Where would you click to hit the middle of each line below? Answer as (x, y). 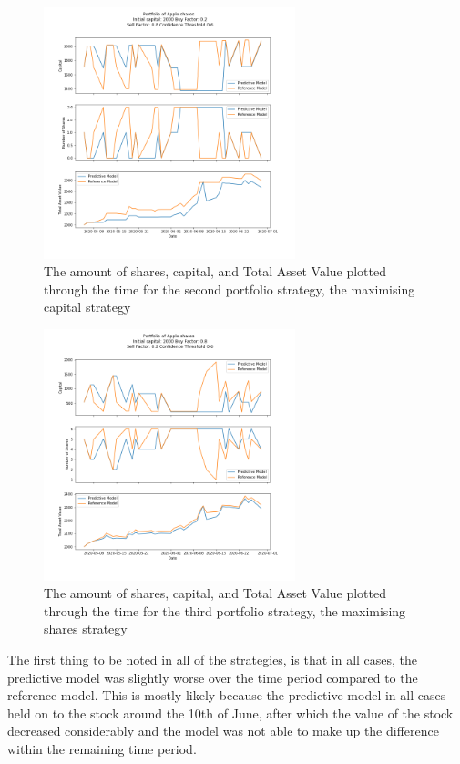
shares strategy (86, 629)
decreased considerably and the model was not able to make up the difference (223, 731)
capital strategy (87, 307)
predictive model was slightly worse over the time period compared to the (213, 677)
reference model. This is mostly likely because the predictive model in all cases (227, 695)
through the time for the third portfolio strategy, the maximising (225, 610)
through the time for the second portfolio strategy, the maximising (230, 289)
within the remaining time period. (102, 748)
